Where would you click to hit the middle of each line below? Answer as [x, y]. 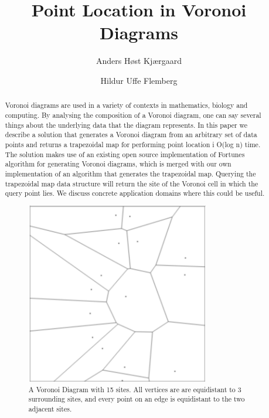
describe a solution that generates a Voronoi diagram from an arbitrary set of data [131, 135]
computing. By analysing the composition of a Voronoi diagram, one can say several [133, 115]
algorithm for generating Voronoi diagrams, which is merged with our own [118, 164]
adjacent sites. [50, 409]
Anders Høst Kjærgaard [139, 61]
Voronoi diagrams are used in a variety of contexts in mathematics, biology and [126, 105]
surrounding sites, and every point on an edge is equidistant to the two [137, 399]
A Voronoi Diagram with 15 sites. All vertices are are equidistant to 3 [135, 389]
